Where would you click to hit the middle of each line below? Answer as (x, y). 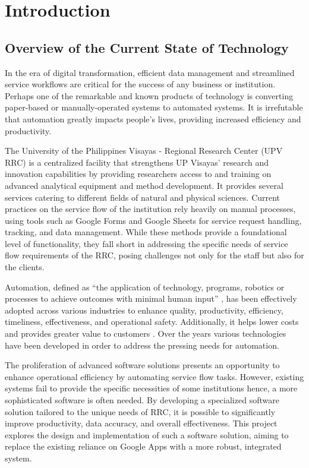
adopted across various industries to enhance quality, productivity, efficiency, (144, 310)
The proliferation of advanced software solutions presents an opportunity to (142, 365)
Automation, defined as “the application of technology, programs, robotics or (145, 287)
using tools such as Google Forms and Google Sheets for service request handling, (153, 220)
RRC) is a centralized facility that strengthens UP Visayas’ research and (137, 162)
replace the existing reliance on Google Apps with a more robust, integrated (143, 446)
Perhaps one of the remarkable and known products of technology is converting (149, 95)
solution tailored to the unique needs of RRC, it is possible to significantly (140, 411)
